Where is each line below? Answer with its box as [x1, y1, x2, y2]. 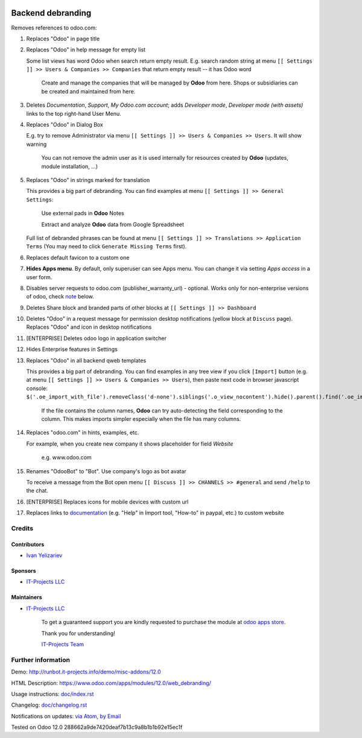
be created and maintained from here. [41, 87, 136, 95]
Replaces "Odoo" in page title [26, 35, 100, 42]
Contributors [11, 540, 45, 548]
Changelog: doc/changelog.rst [11, 701, 87, 708]
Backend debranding [11, 8, 92, 18]
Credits [11, 524, 33, 532]
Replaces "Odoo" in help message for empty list [26, 46, 146, 54]
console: [26, 385, 48, 392]
